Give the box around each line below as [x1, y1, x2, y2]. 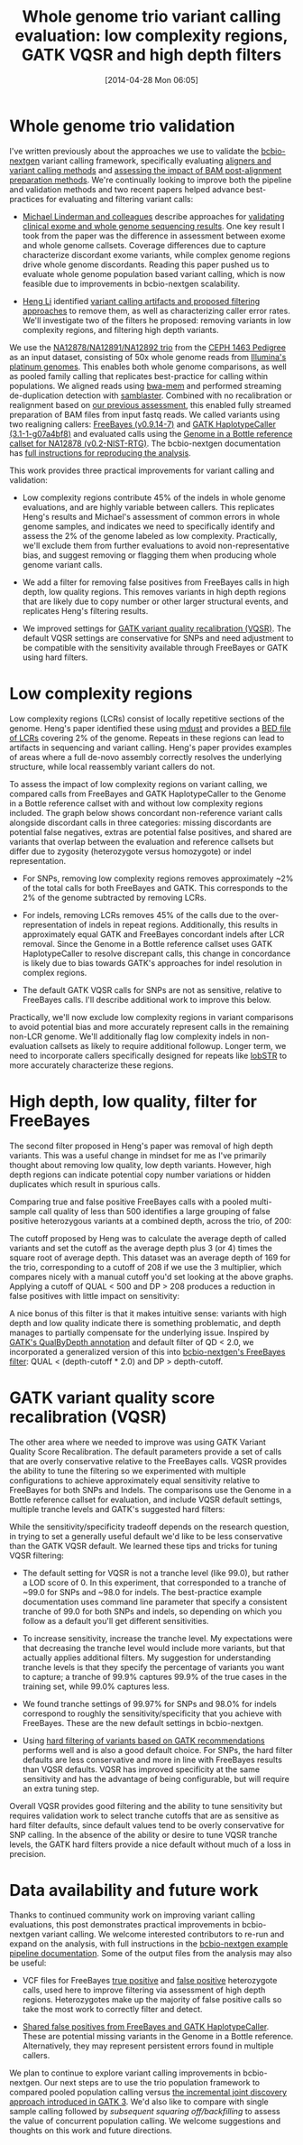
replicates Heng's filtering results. [22, 605, 149, 616]
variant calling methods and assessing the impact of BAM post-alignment [9, 164, 282, 175]
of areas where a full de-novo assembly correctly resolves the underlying [9, 751, 282, 762]
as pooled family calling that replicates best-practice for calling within [9, 370, 269, 381]
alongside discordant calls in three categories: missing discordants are [9, 817, 272, 828]
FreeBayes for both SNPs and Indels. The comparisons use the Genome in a [9, 1484, 291, 1495]
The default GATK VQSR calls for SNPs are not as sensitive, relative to [22, 984, 282, 995]
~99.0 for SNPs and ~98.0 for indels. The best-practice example [22, 1586, 262, 1597]
